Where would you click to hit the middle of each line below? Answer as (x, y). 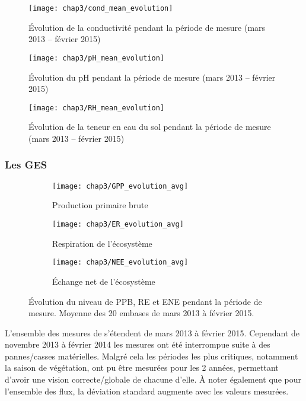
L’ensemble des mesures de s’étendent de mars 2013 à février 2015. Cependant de (152, 332)
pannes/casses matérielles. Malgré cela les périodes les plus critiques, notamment (152, 356)
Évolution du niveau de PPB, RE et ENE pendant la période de (145, 301)
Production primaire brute (100, 205)
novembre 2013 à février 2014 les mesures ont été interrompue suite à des (138, 344)
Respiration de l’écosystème (102, 243)
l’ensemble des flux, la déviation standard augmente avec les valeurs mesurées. (147, 391)
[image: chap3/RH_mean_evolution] (97, 108)
